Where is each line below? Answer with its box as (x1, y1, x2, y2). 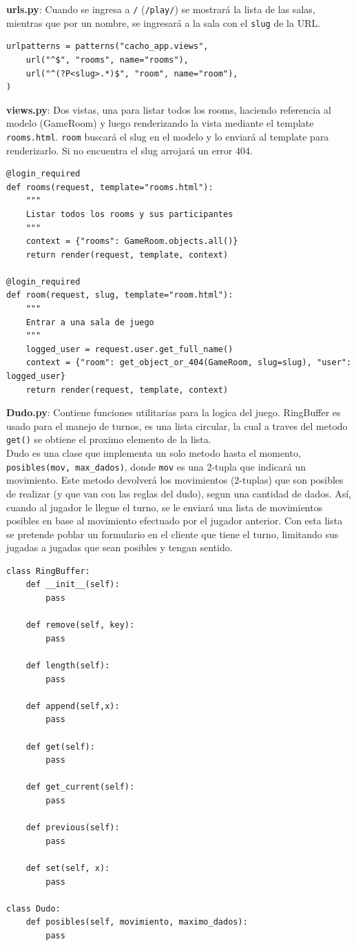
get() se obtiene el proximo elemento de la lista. (6, 432, 211, 446)
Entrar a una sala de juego (25, 317, 154, 327)
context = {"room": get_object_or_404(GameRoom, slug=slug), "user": (25, 358, 352, 368)
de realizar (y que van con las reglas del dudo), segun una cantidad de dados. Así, (6, 486, 352, 500)
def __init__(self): (25, 579, 120, 590)
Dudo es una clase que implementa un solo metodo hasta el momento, (6, 446, 301, 460)
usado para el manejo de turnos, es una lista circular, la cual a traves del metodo (6, 418, 348, 433)
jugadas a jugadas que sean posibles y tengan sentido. (6, 540, 233, 555)
